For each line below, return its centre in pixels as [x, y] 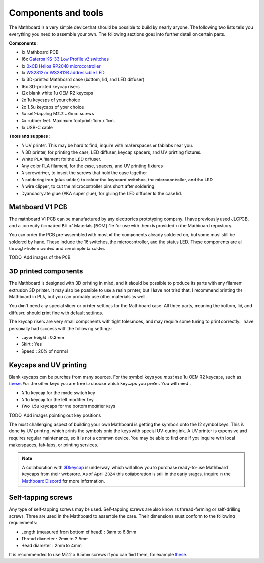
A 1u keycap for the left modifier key [57, 399]
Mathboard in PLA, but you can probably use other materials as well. [78, 297]
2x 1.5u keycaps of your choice [53, 107]
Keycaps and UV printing [48, 365]
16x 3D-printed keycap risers [51, 86]
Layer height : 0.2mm [43, 338]
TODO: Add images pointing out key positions [55, 415]
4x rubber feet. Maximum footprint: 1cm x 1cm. [68, 120]
